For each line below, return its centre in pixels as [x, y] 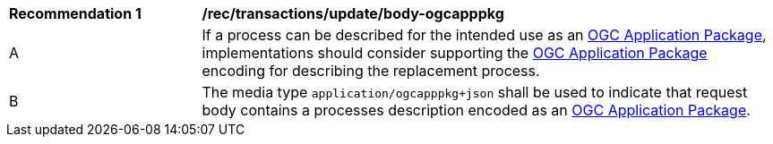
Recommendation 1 [75, 13]
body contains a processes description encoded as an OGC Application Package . [476, 110]
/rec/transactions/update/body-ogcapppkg [353, 13]
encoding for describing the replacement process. [371, 71]
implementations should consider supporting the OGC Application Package [455, 53]
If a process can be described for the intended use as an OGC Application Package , [484, 35]
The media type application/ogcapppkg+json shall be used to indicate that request [475, 92]
